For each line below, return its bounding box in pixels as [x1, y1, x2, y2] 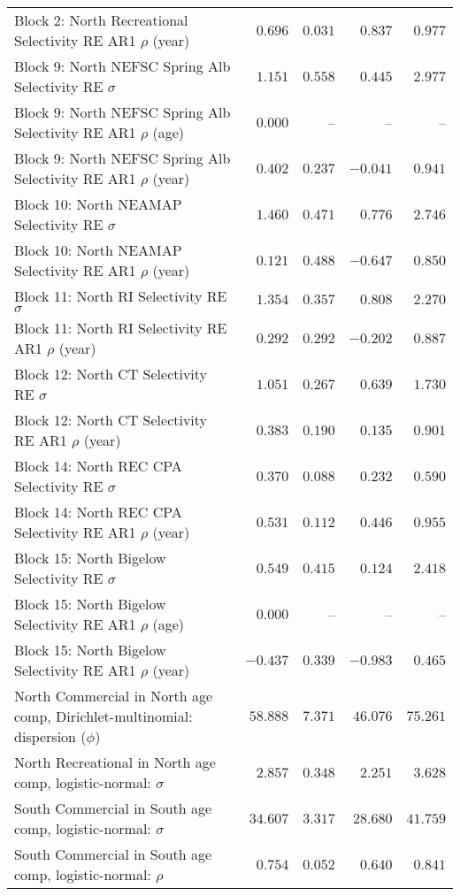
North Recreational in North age [14, 752, 216, 772]
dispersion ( [14, 726, 87, 747]
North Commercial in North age [14, 685, 213, 706]
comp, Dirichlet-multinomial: [14, 706, 193, 726]
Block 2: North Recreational [14, 10, 188, 30]
